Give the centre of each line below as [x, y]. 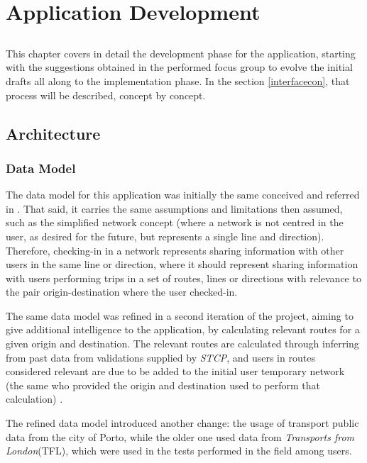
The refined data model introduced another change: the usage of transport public [182, 423]
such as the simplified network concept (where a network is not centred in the [175, 222]
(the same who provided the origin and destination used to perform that [163, 385]
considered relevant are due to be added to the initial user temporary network [175, 371]
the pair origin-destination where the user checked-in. [122, 292]
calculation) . [34, 399]
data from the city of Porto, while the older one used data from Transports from [180, 436]
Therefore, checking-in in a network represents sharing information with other [175, 250]
